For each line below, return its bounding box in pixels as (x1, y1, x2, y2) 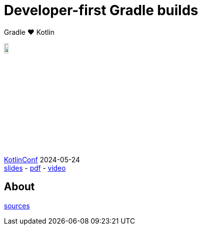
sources (4, 201, 30, 210)
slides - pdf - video (4, 163, 66, 172)
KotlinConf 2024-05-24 (4, 155, 80, 164)
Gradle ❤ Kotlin (4, 27, 55, 36)
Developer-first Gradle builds (4, 2, 199, 19)
